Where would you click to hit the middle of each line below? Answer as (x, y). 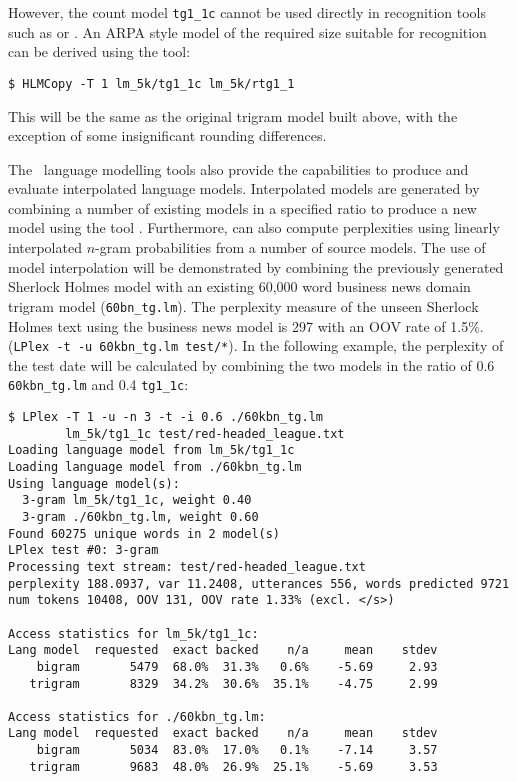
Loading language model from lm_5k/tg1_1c (151, 450)
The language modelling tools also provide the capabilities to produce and (238, 168)
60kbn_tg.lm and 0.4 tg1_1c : (98, 384)
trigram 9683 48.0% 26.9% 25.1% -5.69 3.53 (233, 766)
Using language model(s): (94, 483)
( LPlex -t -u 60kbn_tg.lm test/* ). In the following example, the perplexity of (256, 345)
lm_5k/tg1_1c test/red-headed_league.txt (205, 433)
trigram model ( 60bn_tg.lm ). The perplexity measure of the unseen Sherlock (243, 305)
